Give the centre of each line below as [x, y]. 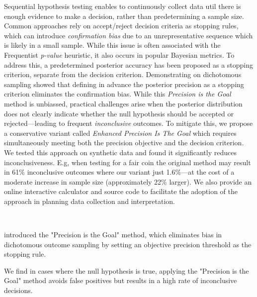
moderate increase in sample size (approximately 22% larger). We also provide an [128, 181]
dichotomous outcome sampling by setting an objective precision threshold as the [128, 244]
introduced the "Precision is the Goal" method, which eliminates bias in [113, 235]
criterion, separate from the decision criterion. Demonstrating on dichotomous [123, 74]
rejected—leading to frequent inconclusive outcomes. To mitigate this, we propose [128, 123]
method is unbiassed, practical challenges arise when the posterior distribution [123, 103]
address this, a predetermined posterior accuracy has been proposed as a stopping [129, 64]
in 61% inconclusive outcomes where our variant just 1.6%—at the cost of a [119, 172]
